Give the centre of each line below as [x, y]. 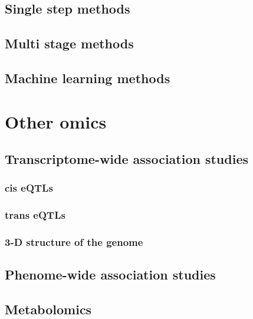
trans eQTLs [35, 215]
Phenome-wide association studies [110, 274]
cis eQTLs [29, 188]
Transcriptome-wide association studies [127, 159]
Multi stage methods [69, 43]
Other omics [56, 121]
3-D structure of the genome [74, 242]
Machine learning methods [88, 78]
